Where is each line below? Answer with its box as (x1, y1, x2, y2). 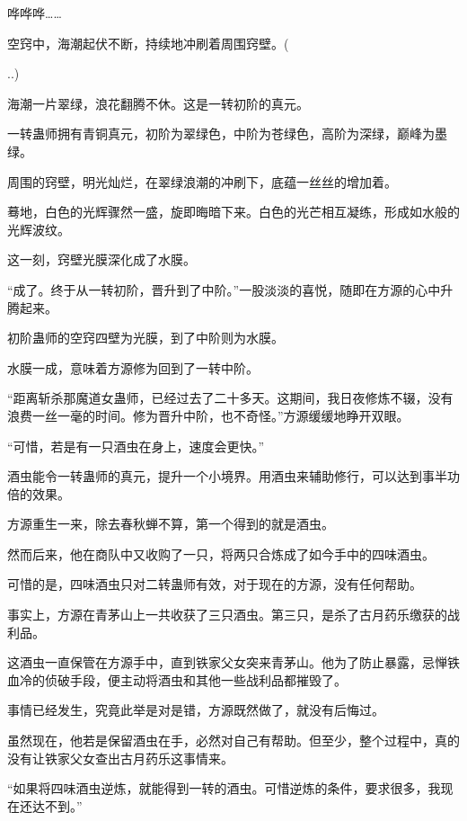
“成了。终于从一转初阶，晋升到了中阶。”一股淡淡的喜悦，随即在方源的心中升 (7, 280, 454, 299)
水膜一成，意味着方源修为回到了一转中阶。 (7, 358, 259, 377)
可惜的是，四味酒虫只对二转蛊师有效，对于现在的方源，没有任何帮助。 (7, 575, 422, 593)
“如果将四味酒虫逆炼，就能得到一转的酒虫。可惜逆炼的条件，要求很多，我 (7, 779, 441, 798)
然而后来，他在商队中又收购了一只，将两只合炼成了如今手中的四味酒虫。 (7, 544, 435, 563)
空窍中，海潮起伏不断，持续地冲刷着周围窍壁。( (7, 33, 289, 52)
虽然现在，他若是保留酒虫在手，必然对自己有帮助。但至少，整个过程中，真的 (7, 731, 460, 750)
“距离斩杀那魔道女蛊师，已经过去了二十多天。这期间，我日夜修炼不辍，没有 (7, 388, 454, 407)
